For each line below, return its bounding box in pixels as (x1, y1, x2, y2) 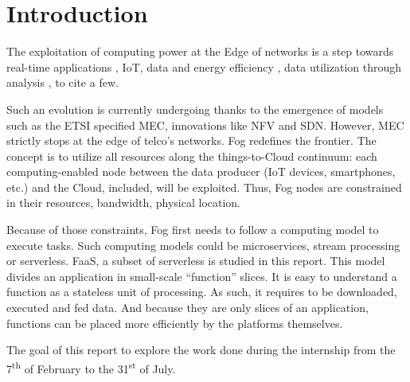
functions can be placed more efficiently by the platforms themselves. (6, 314, 343, 331)
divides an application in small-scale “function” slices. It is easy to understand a (6, 267, 397, 284)
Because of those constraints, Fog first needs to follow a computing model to (6, 221, 379, 238)
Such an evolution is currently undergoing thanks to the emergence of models (6, 100, 384, 117)
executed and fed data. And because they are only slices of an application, (6, 299, 369, 316)
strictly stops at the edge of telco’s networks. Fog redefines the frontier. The (6, 132, 377, 149)
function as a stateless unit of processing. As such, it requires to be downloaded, (6, 283, 397, 300)
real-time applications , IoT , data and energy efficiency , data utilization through (6, 58, 402, 75)
